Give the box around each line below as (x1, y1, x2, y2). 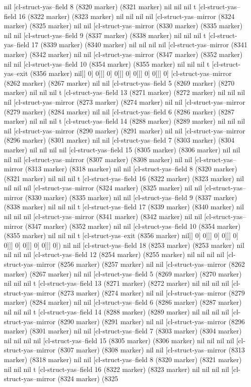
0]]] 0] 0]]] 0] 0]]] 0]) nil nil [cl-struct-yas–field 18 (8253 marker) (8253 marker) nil (4, 240, 245, 250)
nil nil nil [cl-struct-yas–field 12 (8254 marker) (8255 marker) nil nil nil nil (4, 249, 224, 259)
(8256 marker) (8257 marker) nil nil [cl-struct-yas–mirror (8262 (57, 259, 245, 269)
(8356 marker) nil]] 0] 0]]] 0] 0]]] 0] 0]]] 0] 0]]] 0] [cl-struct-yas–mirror (30, 68, 232, 78)
